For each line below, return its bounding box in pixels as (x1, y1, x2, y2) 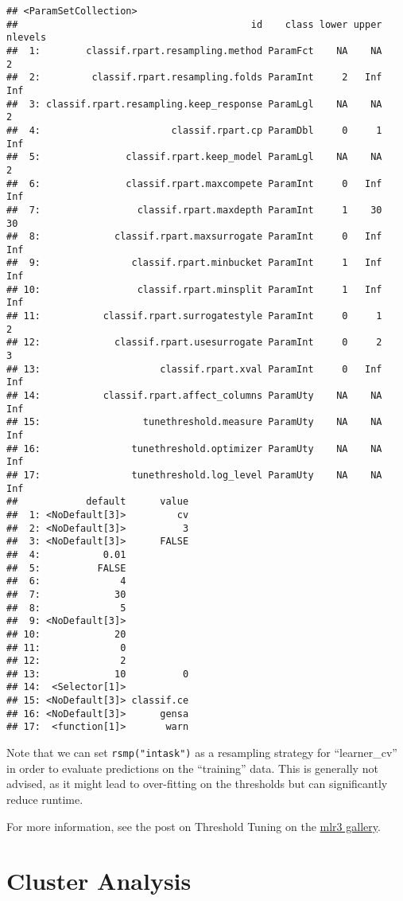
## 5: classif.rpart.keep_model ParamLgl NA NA (6, 151, 382, 163)
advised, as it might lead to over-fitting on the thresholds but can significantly (6, 775, 388, 792)
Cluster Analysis (6, 864, 192, 897)
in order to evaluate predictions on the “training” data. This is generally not (6, 759, 378, 776)
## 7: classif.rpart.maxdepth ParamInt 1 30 (6, 204, 382, 216)
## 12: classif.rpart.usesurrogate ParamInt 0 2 (6, 337, 382, 349)
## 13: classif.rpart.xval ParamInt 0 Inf (6, 363, 382, 375)
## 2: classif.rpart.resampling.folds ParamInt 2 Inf (6, 72, 382, 84)
